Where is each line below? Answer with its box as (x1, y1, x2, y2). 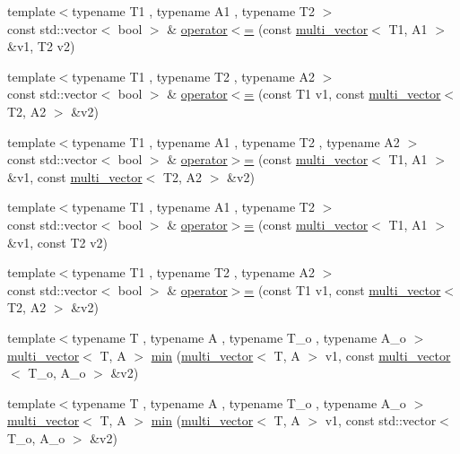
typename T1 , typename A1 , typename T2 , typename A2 (72, 132, 400, 151)
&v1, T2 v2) (7, 37, 75, 56)
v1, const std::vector (325, 411, 437, 430)
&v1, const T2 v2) (7, 232, 108, 251)
